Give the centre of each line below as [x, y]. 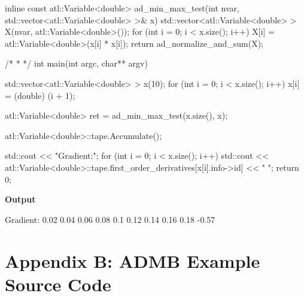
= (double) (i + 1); [40, 95]
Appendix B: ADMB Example [133, 260]
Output [20, 199]
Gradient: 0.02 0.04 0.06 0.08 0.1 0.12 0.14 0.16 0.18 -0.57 [110, 219]
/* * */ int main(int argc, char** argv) [76, 63]
